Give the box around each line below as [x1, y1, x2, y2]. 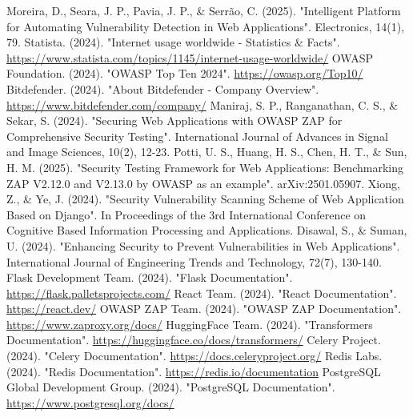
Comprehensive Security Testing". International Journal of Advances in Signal [6, 127, 388, 144]
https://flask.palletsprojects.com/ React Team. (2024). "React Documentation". [6, 284, 397, 301]
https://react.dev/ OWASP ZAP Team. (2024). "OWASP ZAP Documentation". [6, 300, 402, 317]
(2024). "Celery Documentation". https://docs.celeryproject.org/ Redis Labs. [6, 347, 383, 364]
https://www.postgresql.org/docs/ [6, 394, 174, 411]
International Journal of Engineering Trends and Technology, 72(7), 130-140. [6, 253, 382, 270]
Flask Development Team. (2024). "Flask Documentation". [6, 269, 293, 286]
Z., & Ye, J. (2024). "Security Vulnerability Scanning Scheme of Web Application [6, 190, 404, 207]
